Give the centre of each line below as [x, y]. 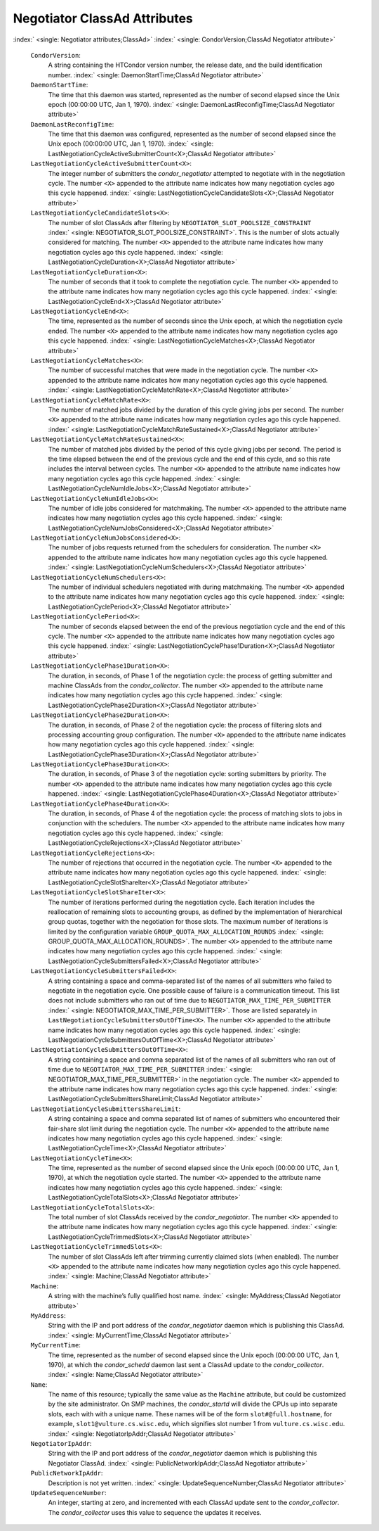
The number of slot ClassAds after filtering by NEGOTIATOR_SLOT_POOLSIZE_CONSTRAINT [180, 222]
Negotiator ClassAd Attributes [103, 18]
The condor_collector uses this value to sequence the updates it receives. [155, 1512]
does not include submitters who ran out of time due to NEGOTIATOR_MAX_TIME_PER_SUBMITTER [189, 1000]
